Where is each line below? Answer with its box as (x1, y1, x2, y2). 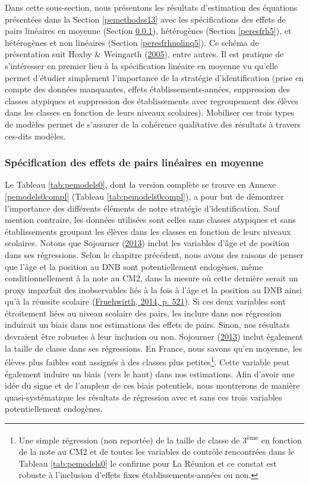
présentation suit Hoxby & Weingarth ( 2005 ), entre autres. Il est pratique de (5, 48, 284, 60)
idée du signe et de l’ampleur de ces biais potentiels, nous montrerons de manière (5, 379, 300, 392)
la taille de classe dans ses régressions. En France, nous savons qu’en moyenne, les (5, 342, 302, 354)
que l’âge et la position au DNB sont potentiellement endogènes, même (5, 260, 263, 272)
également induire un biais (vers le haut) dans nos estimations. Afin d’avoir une (5, 367, 295, 380)
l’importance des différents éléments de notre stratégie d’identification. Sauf (5, 201, 280, 214)
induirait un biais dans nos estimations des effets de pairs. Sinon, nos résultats (5, 318, 290, 331)
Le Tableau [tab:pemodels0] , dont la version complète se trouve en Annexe (5, 178, 276, 191)
